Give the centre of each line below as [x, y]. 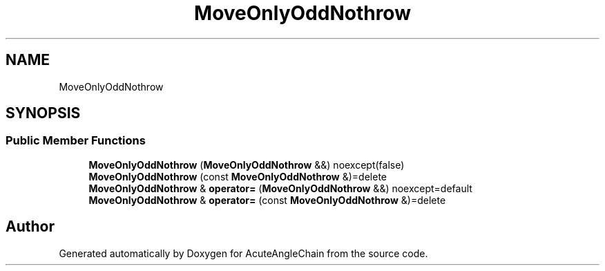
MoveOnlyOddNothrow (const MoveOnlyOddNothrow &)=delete [238, 176]
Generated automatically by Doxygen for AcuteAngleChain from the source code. [243, 253]
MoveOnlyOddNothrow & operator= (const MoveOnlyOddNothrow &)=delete [267, 200]
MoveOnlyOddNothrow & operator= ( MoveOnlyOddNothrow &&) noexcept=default [280, 188]
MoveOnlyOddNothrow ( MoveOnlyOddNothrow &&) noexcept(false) [247, 165]
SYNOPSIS [43, 113]
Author [30, 227]
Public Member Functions [76, 141]
